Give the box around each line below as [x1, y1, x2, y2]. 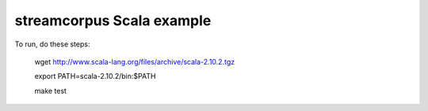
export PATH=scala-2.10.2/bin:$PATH [34, 72, 156, 81]
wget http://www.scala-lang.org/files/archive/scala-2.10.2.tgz [34, 57, 235, 66]
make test [34, 86, 67, 95]
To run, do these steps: [14, 39, 90, 49]
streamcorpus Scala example [14, 12, 212, 29]
